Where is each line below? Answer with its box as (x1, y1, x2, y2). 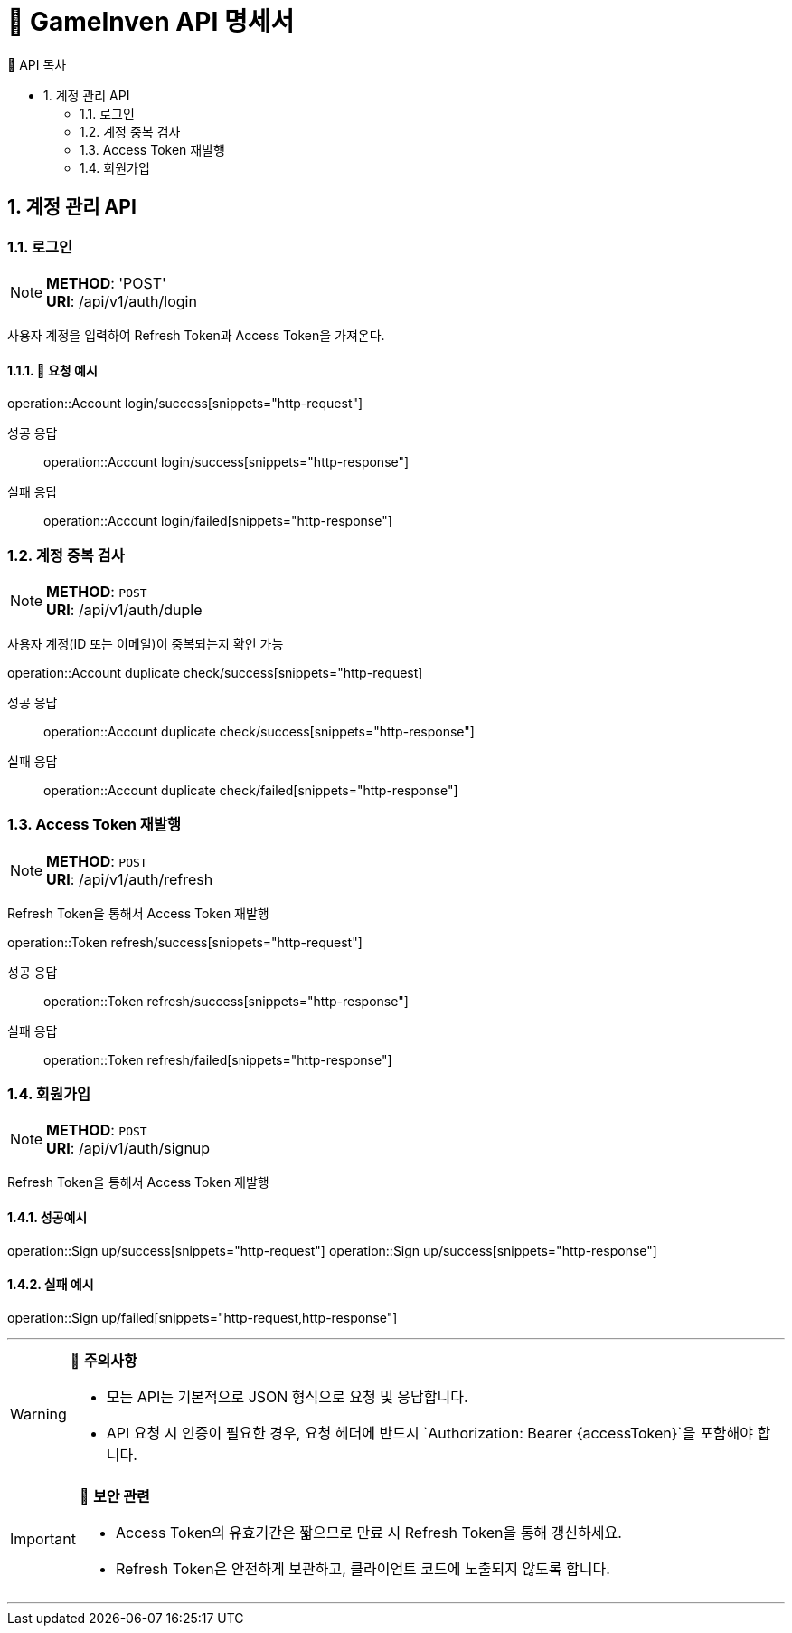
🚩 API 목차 (7, 56, 67, 72)
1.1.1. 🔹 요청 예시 (7, 362, 98, 378)
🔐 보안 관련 (79, 1486, 150, 1505)
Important (10, 1529, 76, 1548)
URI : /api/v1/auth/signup (46, 1139, 211, 1158)
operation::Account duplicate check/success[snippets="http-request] (7, 664, 423, 680)
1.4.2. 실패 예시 (7, 1277, 94, 1293)
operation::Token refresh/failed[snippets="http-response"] (43, 1051, 392, 1068)
